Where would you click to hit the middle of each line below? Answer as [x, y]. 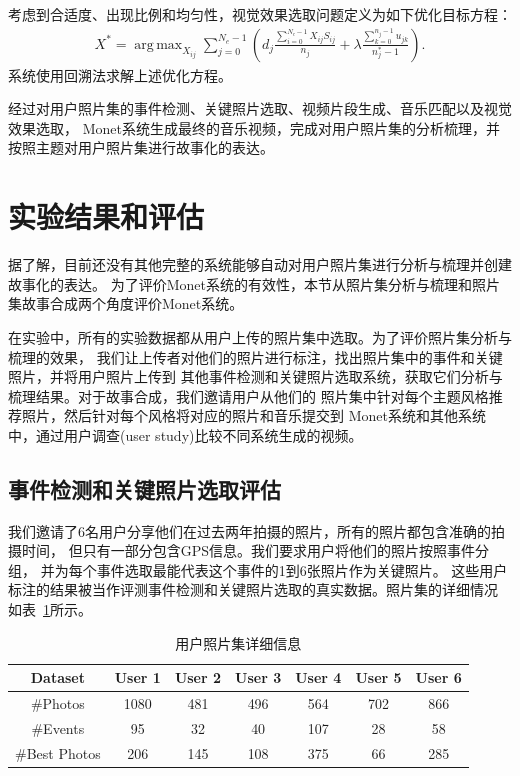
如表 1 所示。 [50, 609]
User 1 [137, 677]
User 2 [198, 677]
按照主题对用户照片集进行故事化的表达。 [141, 147]
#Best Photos [58, 752]
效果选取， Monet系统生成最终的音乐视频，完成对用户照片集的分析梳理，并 [254, 127]
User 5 [378, 677]
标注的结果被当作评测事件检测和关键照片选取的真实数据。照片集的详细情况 [253, 589]
